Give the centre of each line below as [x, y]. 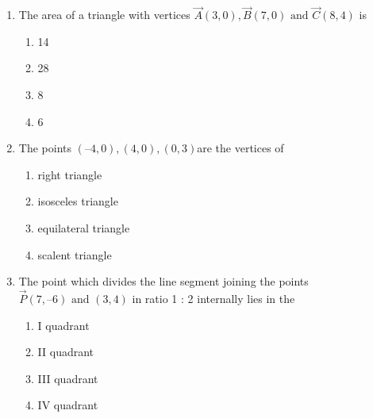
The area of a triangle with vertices [104, 15]
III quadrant [68, 378]
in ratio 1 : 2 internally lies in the [213, 298]
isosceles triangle [78, 201]
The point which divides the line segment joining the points [163, 281]
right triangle [70, 174]
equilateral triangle [84, 227]
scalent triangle [75, 254]
